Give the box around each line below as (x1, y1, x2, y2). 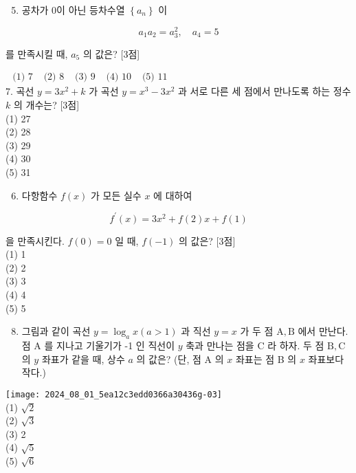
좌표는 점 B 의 (235, 351, 297, 366)
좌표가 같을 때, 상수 (41, 351, 125, 366)
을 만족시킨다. (5, 233, 65, 247)
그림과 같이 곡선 (21, 324, 91, 338)
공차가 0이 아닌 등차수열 (21, 3, 125, 16)
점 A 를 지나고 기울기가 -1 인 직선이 (21, 338, 175, 353)
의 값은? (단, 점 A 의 (136, 351, 224, 366)
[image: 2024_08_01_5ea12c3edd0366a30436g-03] (5, 389, 222, 399)
